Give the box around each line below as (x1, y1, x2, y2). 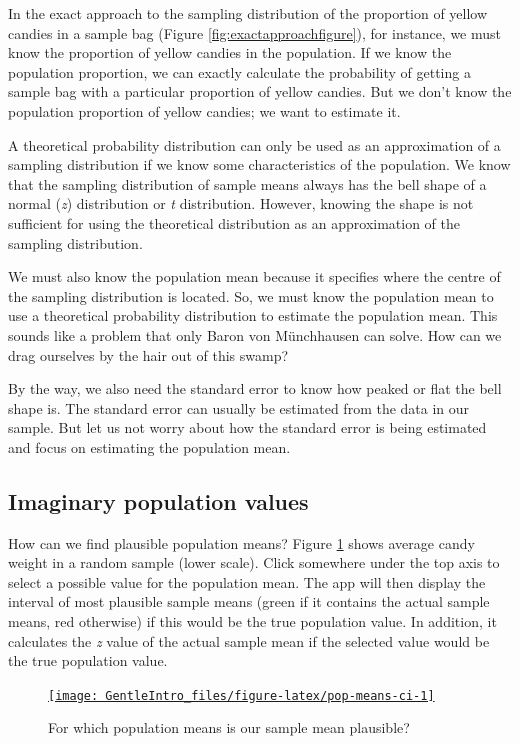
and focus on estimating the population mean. (8, 436, 291, 457)
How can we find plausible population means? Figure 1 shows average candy (8, 532, 475, 553)
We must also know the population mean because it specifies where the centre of (8, 266, 501, 287)
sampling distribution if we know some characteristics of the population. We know (8, 154, 511, 175)
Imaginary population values (8, 485, 309, 516)
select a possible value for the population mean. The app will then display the (8, 571, 486, 592)
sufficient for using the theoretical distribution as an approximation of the (8, 212, 461, 233)
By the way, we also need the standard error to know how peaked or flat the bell (8, 378, 502, 399)
